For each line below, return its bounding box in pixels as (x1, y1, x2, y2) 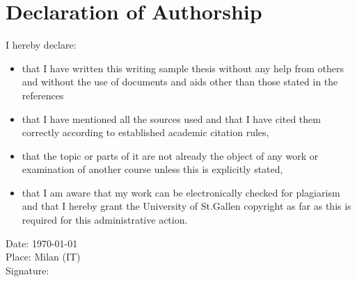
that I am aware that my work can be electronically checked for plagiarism (22, 185, 340, 199)
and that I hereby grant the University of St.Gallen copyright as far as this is (22, 199, 351, 213)
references (22, 88, 64, 102)
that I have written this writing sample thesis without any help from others (22, 60, 344, 75)
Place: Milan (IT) (6, 249, 81, 264)
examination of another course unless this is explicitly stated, (22, 162, 283, 176)
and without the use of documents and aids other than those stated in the (22, 74, 338, 89)
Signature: (6, 263, 49, 277)
